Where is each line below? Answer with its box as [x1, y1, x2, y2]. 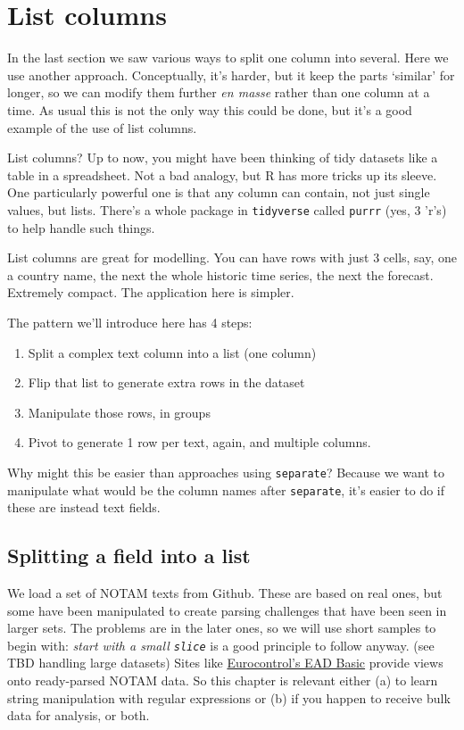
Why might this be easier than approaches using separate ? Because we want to [7, 462, 444, 481]
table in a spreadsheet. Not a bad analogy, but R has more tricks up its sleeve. [7, 165, 437, 184]
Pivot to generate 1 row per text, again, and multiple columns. [28, 433, 371, 452]
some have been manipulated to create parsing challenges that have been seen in [7, 601, 447, 619]
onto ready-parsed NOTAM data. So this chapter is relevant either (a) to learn [7, 671, 438, 690]
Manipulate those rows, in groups [28, 402, 211, 421]
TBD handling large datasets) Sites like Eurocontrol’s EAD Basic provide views [7, 653, 443, 672]
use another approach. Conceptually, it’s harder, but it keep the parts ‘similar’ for [7, 65, 455, 84]
